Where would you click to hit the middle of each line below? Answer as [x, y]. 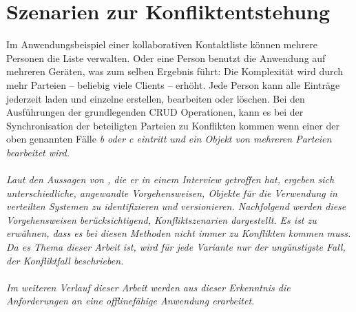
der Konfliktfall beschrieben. [65, 260]
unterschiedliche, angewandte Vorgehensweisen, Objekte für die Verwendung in [172, 193]
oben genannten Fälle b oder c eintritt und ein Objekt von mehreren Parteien [169, 139]
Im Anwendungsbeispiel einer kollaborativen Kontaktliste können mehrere [162, 44]
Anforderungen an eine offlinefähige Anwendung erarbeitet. [130, 301]
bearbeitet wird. [38, 152]
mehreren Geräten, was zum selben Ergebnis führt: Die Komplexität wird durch [175, 71]
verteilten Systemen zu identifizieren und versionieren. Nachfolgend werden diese [176, 206]
